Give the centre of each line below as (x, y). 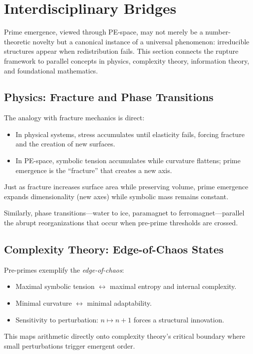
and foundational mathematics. (51, 70)
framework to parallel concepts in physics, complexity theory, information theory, (127, 60)
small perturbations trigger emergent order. (70, 345)
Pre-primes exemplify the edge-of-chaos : (64, 269)
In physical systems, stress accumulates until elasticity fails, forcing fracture (130, 134)
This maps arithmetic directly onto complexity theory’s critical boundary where (125, 336)
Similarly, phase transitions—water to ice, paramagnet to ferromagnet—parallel (124, 213)
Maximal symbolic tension (55, 286)
